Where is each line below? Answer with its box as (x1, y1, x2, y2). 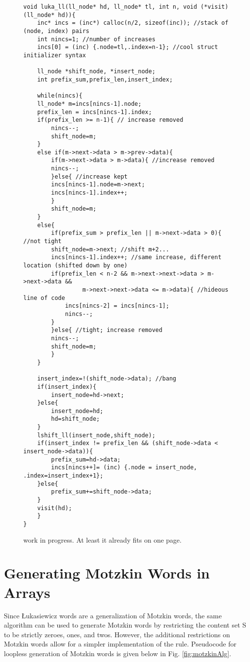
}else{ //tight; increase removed (51, 327, 163, 334)
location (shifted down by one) (23, 262, 128, 269)
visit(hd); (37, 504, 72, 512)
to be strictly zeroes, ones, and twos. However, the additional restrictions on (4, 629, 230, 639)
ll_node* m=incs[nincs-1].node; (37, 100, 142, 107)
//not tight (23, 238, 62, 245)
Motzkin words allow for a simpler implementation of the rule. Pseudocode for (4, 639, 236, 649)
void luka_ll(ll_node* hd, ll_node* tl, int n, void (23, 3, 197, 10)
